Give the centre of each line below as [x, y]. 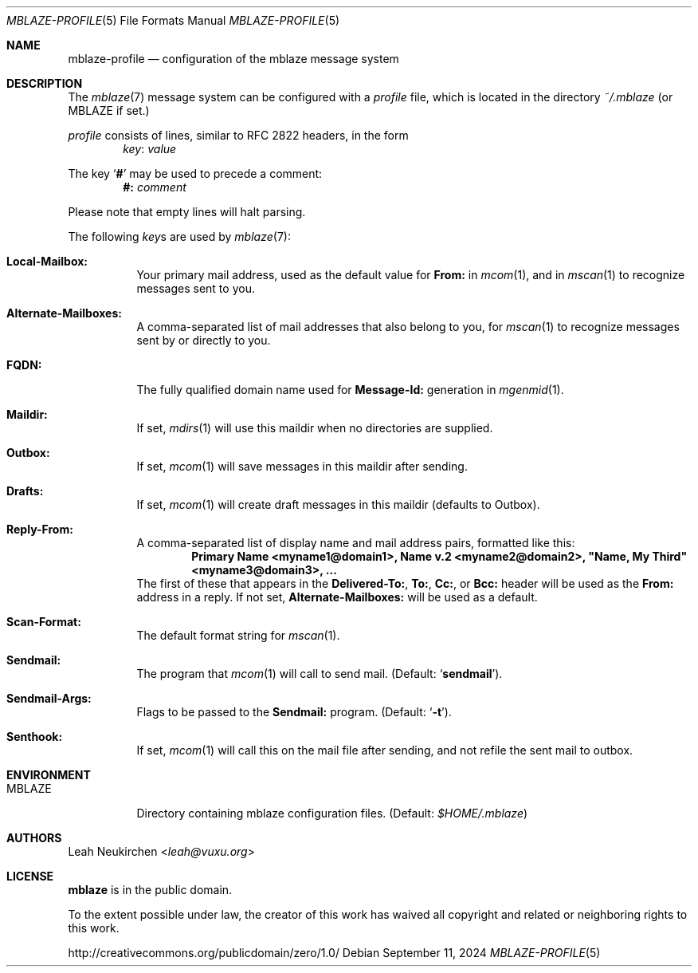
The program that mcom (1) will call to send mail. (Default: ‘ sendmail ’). [320, 674]
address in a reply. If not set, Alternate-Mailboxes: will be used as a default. [337, 597]
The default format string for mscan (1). [238, 635]
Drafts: [25, 491]
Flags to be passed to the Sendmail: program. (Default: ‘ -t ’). [294, 712]
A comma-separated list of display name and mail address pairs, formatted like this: [356, 543]
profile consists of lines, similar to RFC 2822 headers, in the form [238, 135]
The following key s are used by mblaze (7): [179, 236]
